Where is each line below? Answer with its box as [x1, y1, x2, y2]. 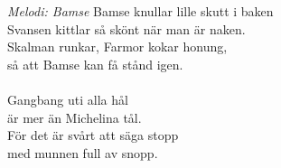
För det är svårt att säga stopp [7, 126, 179, 145]
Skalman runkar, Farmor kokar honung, [7, 37, 228, 56]
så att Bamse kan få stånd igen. [7, 54, 183, 73]
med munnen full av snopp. [7, 143, 158, 162]
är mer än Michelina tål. [7, 107, 142, 126]
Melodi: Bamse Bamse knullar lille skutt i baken [7, 2, 274, 20]
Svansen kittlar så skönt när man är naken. [7, 19, 246, 38]
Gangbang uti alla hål [7, 89, 128, 108]
